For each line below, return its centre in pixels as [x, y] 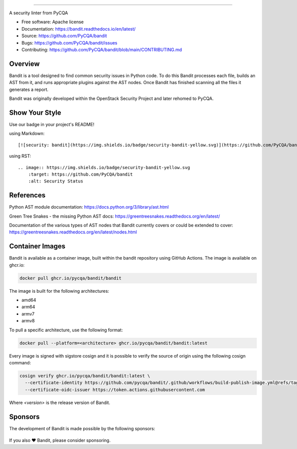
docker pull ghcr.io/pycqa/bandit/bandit [71, 278]
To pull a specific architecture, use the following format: [66, 330]
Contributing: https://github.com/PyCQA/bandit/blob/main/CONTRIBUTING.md [102, 49]
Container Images [37, 247]
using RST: [20, 156]
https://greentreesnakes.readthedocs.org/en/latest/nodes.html [73, 232]
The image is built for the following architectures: [59, 291]
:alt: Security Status [56, 181]
